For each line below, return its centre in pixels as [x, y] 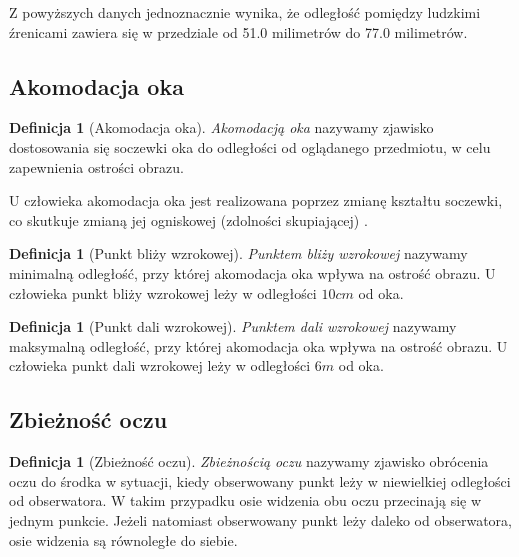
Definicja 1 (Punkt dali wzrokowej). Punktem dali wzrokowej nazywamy [233, 326]
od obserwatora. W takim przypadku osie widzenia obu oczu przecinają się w [245, 500]
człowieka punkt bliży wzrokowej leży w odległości [163, 292]
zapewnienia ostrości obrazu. [96, 166]
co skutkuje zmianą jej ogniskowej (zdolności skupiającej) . [188, 219]
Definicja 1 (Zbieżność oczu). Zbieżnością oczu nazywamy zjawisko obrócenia [249, 461]
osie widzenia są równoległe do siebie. [123, 539]
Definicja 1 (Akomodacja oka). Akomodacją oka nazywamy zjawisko [221, 127]
